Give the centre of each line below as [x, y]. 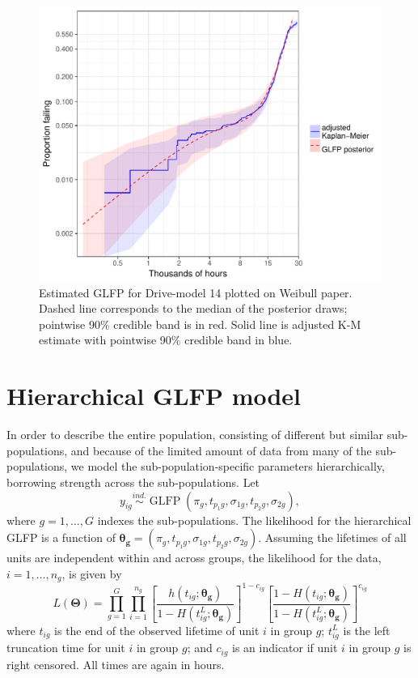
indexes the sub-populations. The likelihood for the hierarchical [254, 520]
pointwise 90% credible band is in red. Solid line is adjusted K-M [200, 324]
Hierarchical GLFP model [154, 396]
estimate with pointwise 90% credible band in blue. [166, 340]
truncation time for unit [66, 648]
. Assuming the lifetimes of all [332, 537]
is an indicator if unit [285, 648]
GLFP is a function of [61, 537]
